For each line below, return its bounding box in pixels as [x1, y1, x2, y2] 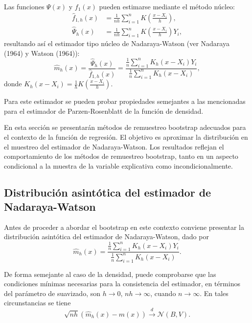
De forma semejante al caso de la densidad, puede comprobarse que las [4, 269, 216, 279]
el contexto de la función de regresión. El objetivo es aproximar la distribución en [4, 131, 248, 142]
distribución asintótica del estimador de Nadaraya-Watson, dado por [4, 231, 209, 242]
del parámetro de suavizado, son [4, 288, 101, 298]
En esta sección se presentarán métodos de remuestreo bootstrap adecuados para [4, 122, 246, 132]
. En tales [200, 288, 229, 298]
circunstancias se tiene [4, 298, 71, 308]
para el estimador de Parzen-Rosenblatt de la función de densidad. [4, 105, 204, 116]
